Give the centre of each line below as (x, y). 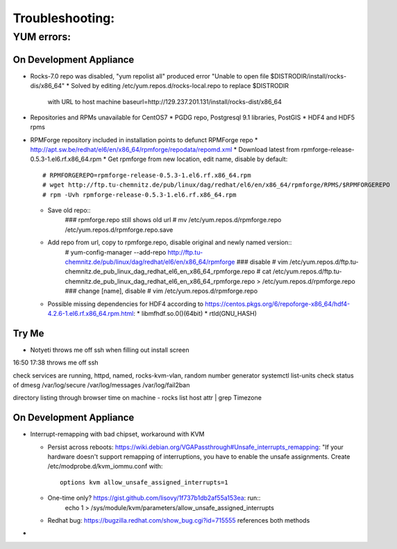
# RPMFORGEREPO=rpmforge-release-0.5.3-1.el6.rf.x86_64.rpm (147, 175)
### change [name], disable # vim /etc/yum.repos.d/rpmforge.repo (161, 291)
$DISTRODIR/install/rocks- (309, 76)
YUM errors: (42, 37)
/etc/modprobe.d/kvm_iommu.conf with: (105, 466)
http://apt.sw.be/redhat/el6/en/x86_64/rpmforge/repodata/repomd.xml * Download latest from (165, 150)
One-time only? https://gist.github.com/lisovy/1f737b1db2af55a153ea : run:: (154, 498)
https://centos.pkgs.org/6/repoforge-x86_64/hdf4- (278, 304)
